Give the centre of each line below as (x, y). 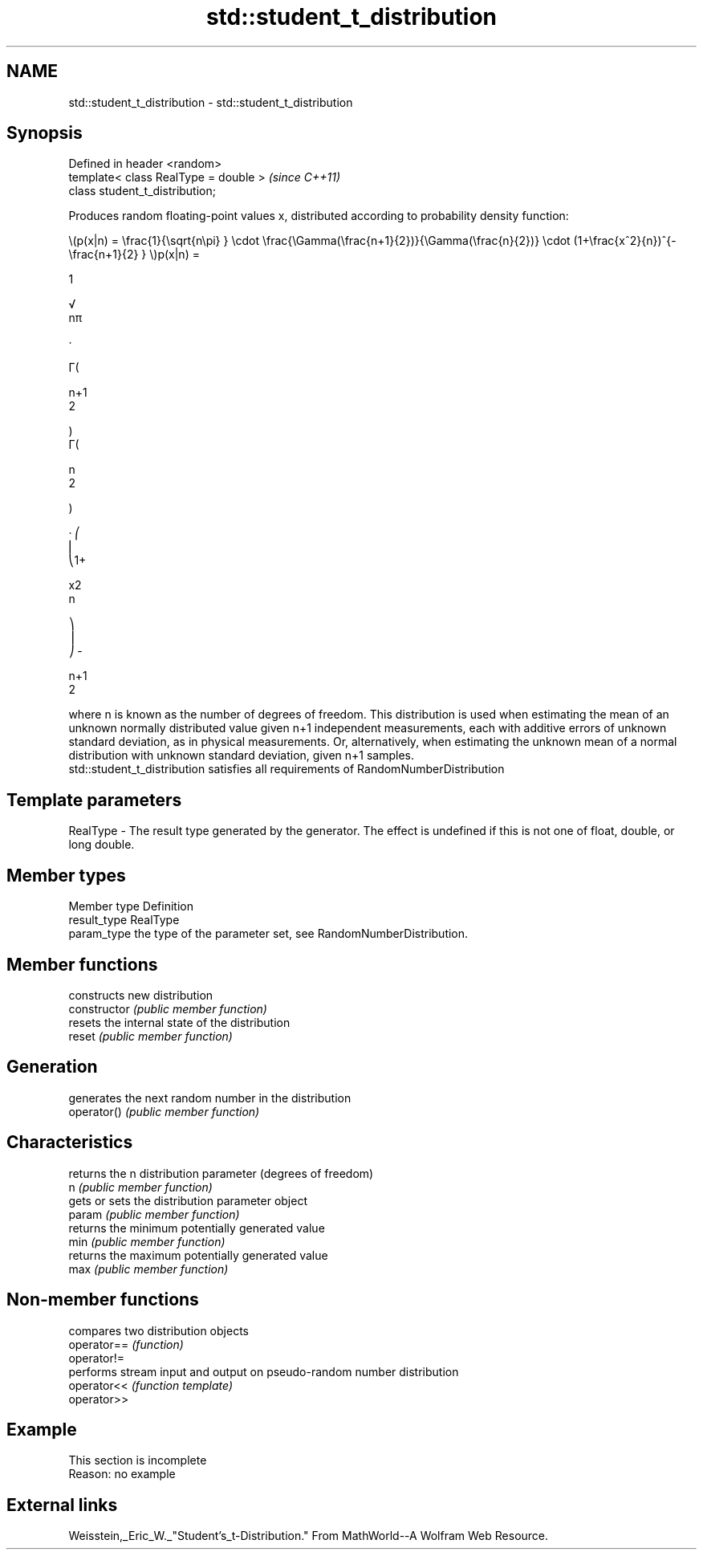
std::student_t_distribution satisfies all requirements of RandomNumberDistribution (286, 769)
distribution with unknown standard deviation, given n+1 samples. (242, 756)
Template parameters (94, 800)
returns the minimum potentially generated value (197, 1228)
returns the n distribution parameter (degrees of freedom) (221, 1173)
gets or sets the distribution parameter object (188, 1200)
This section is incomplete (138, 1460)
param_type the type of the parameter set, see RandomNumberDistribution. (268, 934)
